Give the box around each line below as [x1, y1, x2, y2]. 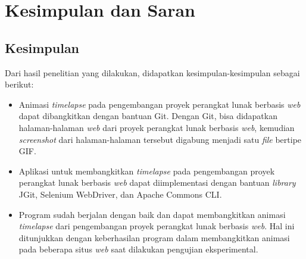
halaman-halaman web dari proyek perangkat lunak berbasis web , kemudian [18, 121, 295, 133]
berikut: [5, 78, 34, 91]
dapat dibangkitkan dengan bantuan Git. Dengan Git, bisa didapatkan [18, 110, 277, 122]
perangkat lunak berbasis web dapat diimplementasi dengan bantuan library [18, 176, 296, 189]
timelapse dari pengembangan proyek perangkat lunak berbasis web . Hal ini [18, 220, 295, 232]
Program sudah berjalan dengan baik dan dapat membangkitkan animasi [18, 208, 286, 220]
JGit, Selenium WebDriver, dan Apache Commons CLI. [18, 188, 222, 200]
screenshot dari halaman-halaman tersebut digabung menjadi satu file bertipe [18, 133, 302, 145]
